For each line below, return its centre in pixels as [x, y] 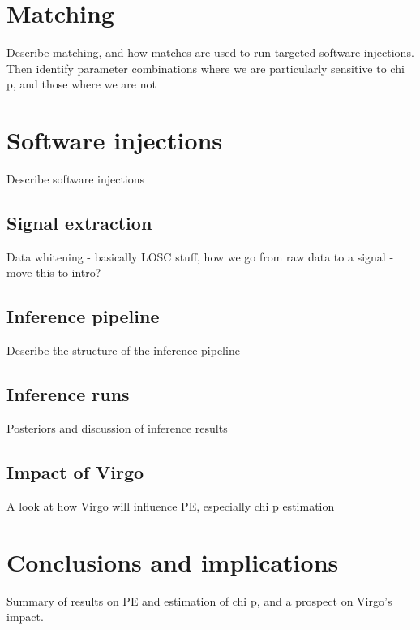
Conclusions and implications [173, 561]
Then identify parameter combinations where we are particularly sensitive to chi [206, 68]
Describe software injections [76, 179]
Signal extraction [79, 223]
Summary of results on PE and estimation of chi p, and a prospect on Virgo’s [199, 600]
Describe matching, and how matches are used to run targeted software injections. [210, 52]
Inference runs [68, 394]
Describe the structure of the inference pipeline [123, 350]
